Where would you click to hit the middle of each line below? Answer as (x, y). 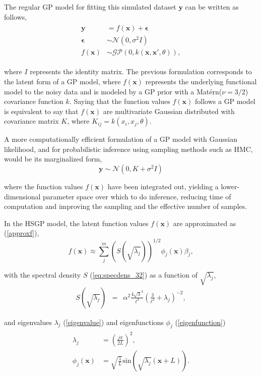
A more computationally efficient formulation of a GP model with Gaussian (121, 139)
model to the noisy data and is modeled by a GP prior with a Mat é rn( (113, 91)
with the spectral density (43, 274)
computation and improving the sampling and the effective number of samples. (126, 206)
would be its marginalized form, (53, 159)
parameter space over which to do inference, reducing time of (137, 196)
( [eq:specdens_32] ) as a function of (144, 274)
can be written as (212, 7)
